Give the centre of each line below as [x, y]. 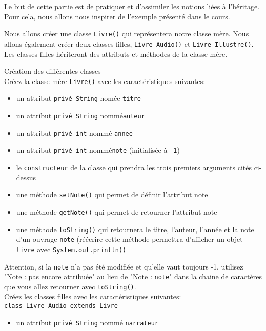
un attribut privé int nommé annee [74, 132]
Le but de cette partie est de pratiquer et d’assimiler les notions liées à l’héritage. [132, 6]
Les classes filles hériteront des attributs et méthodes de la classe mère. [116, 54]
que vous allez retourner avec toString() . [70, 286]
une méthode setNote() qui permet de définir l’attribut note [112, 194]
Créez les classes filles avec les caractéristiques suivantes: [93, 296]
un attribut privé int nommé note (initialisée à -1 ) [98, 150]
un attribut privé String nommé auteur [80, 115]
